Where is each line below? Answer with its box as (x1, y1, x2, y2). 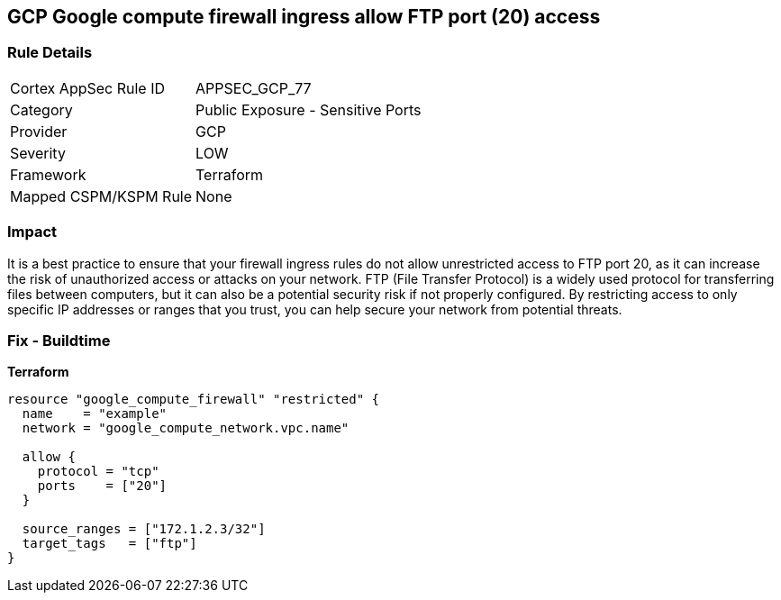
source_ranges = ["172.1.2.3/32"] (22, 522, 266, 537)
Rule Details (7, 43, 93, 62)
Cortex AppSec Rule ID (10, 78, 166, 97)
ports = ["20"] (37, 478, 168, 494)
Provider (10, 122, 68, 141)
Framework (10, 165, 86, 184)
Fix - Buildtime (7, 331, 111, 350)
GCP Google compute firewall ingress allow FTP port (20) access (7, 5, 601, 28)
